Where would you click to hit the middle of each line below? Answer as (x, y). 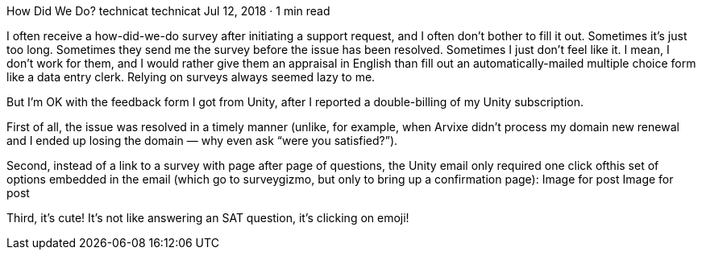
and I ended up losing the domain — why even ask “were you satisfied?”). (202, 140)
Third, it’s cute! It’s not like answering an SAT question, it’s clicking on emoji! (208, 218)
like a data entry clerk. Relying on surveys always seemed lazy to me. (191, 77)
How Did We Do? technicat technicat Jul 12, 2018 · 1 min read (168, 11)
